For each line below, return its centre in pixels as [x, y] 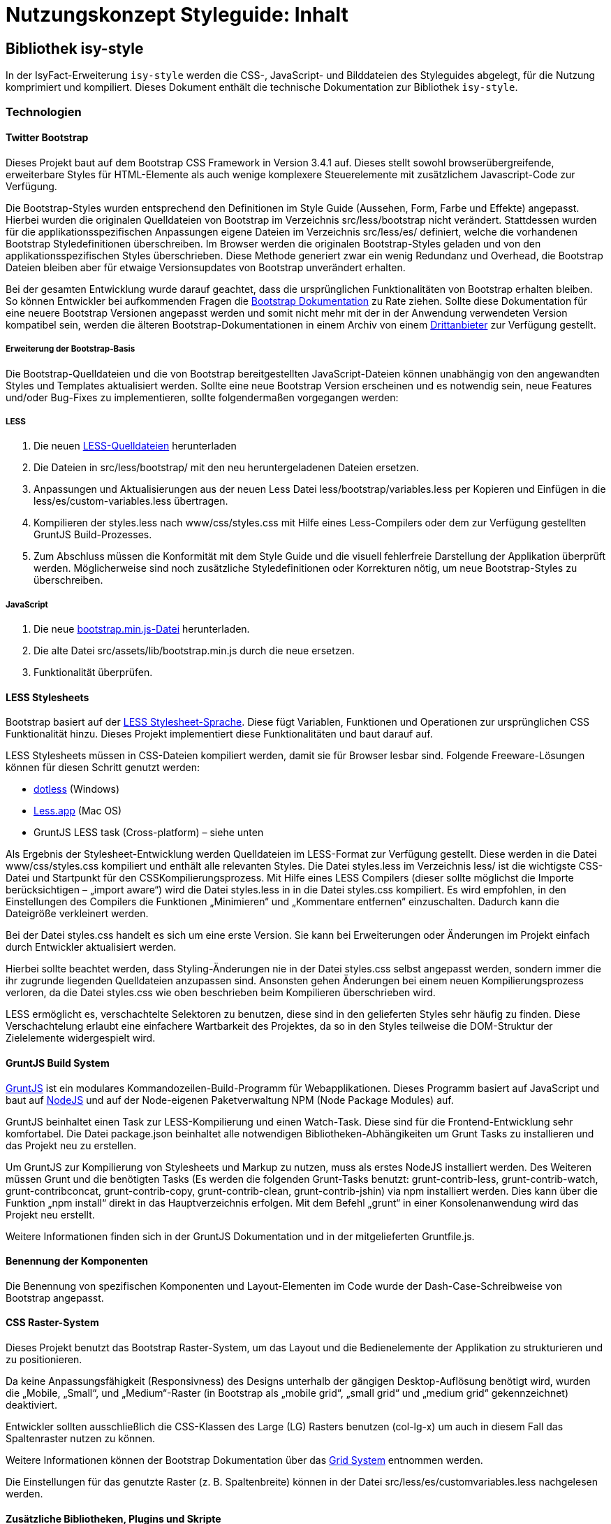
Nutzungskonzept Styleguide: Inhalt [177, 15]
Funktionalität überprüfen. [93, 673]
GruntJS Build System [58, 1063]
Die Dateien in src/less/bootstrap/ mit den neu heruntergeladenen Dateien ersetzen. [226, 468]
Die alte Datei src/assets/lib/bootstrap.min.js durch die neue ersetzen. [194, 651]
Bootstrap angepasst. [55, 1297]
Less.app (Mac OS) [78, 811]
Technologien [44, 112]
